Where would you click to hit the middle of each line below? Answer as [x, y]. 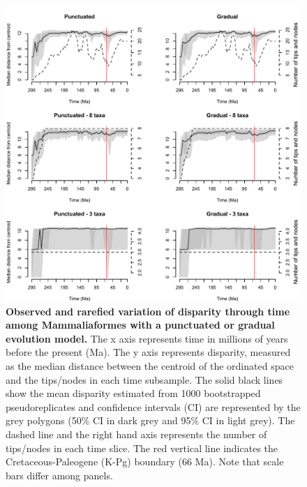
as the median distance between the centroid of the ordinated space [150, 365]
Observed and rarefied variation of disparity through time [148, 311]
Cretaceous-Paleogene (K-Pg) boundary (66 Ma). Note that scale [145, 462]
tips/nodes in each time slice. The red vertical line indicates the [142, 448]
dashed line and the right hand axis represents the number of [136, 434]
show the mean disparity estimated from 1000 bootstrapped [133, 393]
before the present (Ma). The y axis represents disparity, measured [148, 352]
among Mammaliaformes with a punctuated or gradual [140, 325]
